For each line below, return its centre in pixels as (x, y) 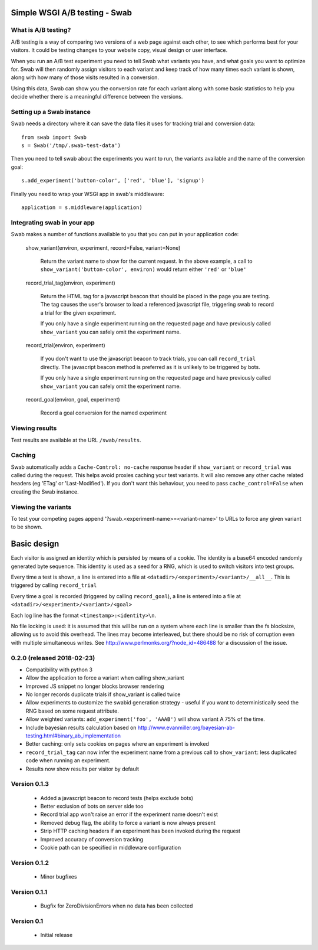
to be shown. (27, 527)
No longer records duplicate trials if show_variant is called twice (103, 694)
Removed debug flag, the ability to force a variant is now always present (128, 822)
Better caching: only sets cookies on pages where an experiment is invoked (117, 744)
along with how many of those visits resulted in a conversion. (85, 77)
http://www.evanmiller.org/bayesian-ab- (186, 727)
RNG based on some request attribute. (72, 711)
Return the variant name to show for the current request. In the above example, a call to (146, 261)
